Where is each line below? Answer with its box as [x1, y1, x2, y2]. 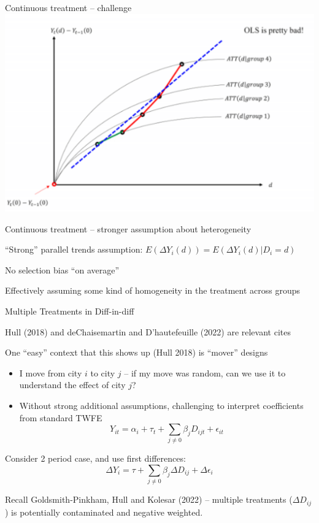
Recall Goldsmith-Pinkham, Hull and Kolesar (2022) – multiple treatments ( [5, 493, 293, 506]
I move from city [19, 366, 82, 379]
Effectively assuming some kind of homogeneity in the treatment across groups [5, 284, 301, 297]
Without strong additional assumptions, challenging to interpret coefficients [19, 399, 304, 411]
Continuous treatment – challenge [5, 1, 132, 13]
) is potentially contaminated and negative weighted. [5, 505, 203, 518]
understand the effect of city [19, 378, 126, 391]
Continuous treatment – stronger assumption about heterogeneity [5, 222, 252, 235]
